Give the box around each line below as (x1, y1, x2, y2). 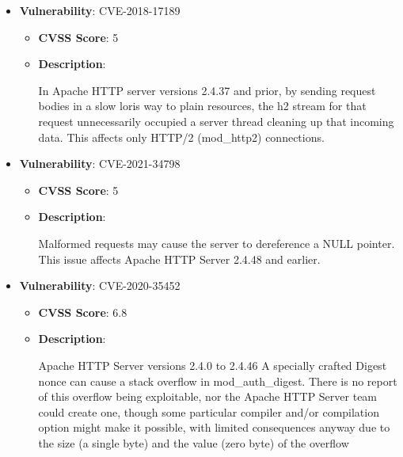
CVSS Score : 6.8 (38, 303, 127, 320)
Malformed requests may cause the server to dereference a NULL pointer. (38, 234, 395, 251)
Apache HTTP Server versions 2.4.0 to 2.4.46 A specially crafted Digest (38, 356, 387, 373)
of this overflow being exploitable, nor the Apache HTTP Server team (38, 388, 378, 405)
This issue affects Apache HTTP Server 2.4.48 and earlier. (38, 250, 321, 267)
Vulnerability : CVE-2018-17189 (19, 2, 181, 18)
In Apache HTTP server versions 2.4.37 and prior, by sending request (38, 82, 376, 98)
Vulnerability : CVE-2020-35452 (19, 277, 181, 294)
